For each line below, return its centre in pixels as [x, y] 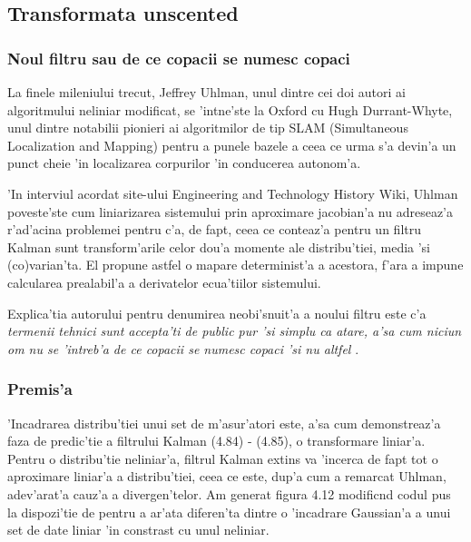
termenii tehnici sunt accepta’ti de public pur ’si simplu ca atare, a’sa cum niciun [235, 331]
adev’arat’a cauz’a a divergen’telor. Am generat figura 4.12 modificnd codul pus [229, 493]
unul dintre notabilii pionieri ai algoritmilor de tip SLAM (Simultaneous [208, 128]
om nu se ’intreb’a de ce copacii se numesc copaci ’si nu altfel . [183, 348]
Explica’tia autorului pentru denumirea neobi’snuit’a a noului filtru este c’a [217, 313]
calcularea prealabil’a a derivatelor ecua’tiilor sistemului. [164, 282]
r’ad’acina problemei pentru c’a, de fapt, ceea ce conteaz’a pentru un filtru [214, 229]
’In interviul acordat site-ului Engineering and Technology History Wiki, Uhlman [233, 193]
